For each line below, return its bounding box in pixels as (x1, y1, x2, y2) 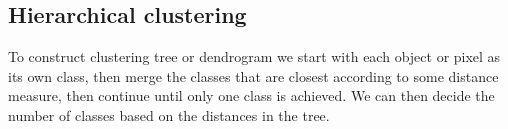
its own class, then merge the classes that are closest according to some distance (8, 65, 499, 86)
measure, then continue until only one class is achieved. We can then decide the (8, 85, 495, 106)
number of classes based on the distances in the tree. (8, 104, 330, 125)
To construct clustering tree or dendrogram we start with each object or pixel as (8, 46, 501, 67)
